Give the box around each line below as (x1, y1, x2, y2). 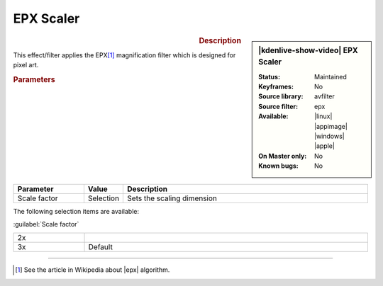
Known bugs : (258, 161, 299, 170)
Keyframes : (258, 82, 294, 91)
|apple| (314, 142, 335, 150)
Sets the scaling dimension (127, 193, 218, 203)
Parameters (13, 74, 56, 84)
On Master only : (258, 151, 307, 160)
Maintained (314, 72, 348, 81)
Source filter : (258, 102, 298, 110)
